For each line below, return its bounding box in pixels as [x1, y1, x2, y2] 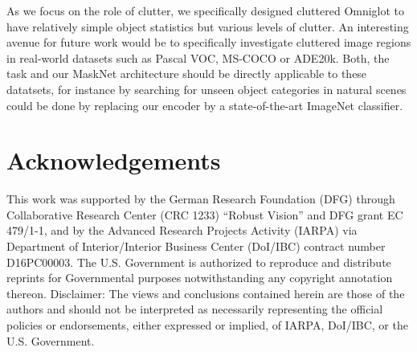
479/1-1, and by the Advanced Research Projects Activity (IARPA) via [6, 222, 358, 239]
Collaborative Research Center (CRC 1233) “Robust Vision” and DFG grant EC [6, 206, 403, 223]
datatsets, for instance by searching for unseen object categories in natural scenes [6, 80, 407, 97]
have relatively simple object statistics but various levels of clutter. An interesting [6, 18, 409, 35]
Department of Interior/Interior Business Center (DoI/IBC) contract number [6, 238, 386, 255]
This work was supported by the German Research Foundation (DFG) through [6, 190, 395, 207]
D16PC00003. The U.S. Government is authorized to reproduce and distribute [6, 253, 391, 270]
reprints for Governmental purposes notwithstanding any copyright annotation [6, 269, 393, 286]
